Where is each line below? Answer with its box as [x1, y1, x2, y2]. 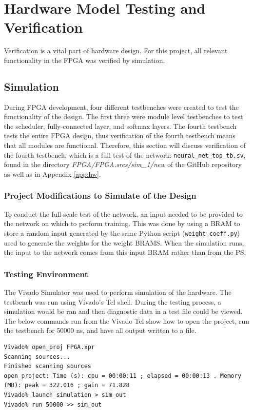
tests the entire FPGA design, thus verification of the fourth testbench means [4, 130, 235, 141]
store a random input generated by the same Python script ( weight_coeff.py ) [4, 227, 240, 238]
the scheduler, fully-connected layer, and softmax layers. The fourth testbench [4, 121, 237, 131]
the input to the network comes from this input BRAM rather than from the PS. [4, 247, 246, 257]
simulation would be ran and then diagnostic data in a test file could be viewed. [4, 306, 243, 316]
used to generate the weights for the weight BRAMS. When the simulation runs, [4, 237, 244, 247]
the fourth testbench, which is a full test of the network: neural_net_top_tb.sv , [4, 149, 246, 160]
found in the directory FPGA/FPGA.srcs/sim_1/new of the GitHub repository [4, 159, 242, 169]
